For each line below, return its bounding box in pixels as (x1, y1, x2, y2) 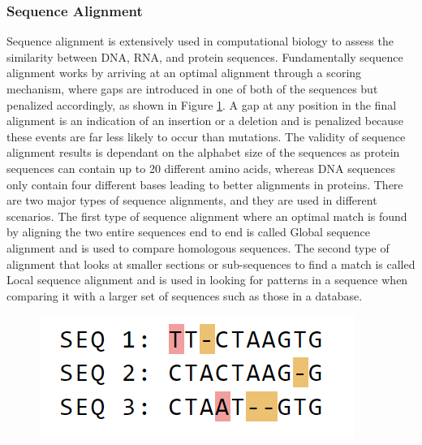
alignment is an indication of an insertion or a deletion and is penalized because (6, 112, 403, 129)
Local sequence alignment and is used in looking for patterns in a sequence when (6, 271, 408, 288)
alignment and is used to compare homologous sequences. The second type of (6, 239, 390, 256)
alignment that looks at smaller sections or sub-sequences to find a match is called (6, 255, 416, 272)
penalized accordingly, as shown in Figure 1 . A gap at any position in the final (6, 96, 397, 113)
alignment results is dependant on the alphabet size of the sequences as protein (6, 144, 400, 161)
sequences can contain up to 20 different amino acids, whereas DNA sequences (6, 159, 395, 176)
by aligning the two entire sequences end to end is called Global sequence (6, 223, 371, 240)
